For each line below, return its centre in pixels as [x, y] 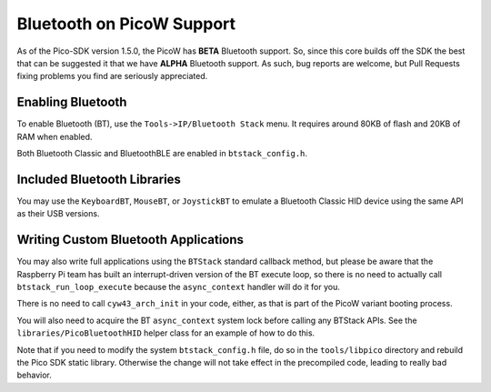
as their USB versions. [58, 214]
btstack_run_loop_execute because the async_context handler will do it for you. [179, 287]
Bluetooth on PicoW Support [126, 24]
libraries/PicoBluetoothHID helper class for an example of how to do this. [166, 333]
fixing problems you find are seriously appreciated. [112, 76]
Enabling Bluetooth [72, 102]
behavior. [34, 375]
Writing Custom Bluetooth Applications [130, 240]
